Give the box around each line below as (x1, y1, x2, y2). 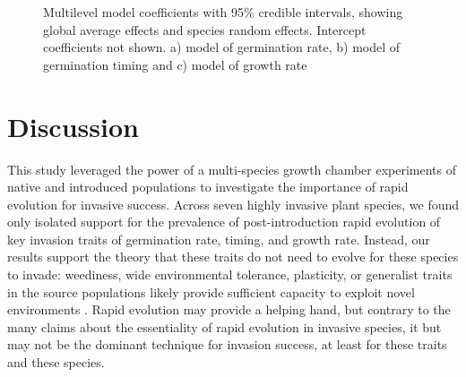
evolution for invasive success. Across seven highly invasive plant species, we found (7, 194, 460, 213)
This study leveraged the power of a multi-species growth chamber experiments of (7, 159, 457, 178)
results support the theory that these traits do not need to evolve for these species (7, 247, 459, 266)
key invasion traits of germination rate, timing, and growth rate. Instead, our (7, 229, 430, 248)
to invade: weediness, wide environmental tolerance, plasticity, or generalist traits (7, 265, 453, 284)
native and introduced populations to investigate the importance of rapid (7, 177, 409, 196)
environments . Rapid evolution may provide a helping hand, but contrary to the (7, 300, 451, 319)
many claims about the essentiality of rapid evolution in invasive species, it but (7, 317, 442, 336)
